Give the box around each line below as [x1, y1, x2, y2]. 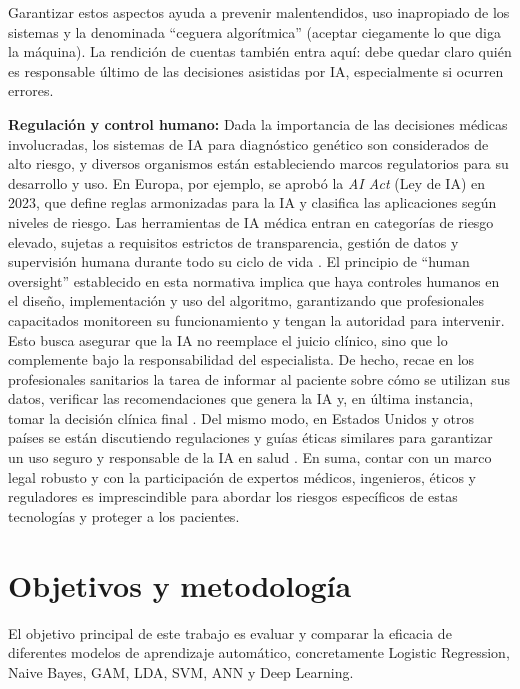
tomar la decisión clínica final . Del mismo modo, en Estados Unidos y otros [8, 407, 475, 428]
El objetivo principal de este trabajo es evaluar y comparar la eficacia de [8, 622, 452, 643]
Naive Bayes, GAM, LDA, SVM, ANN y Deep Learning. [8, 661, 354, 682]
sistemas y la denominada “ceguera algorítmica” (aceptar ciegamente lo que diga [8, 21, 502, 42]
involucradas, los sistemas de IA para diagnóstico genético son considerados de [8, 133, 489, 154]
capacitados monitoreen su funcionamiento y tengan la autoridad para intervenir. [8, 309, 505, 330]
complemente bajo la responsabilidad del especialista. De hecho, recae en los [8, 349, 475, 370]
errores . [8, 80, 54, 101]
